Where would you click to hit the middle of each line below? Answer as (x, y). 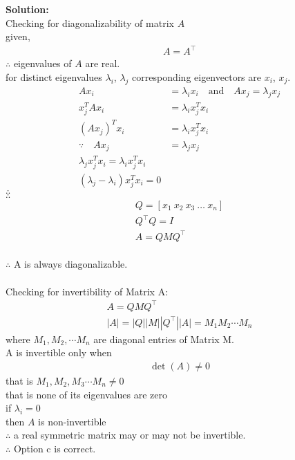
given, (18, 36)
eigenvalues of (42, 63)
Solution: (27, 9)
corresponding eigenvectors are (197, 76)
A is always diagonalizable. (70, 264)
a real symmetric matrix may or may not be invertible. (130, 435)
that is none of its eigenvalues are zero (86, 394)
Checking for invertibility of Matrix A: (87, 291)
